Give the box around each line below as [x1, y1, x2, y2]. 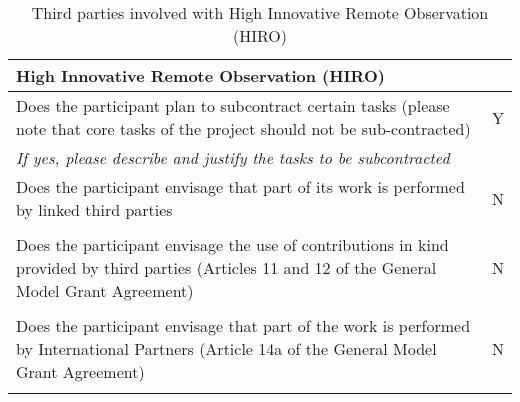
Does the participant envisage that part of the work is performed [16, 314, 471, 337]
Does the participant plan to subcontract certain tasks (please [16, 94, 450, 117]
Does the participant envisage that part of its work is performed [16, 175, 465, 198]
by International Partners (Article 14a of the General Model [16, 337, 437, 360]
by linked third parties [16, 198, 173, 221]
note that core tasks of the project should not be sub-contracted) [16, 117, 471, 140]
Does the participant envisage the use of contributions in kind [16, 233, 449, 256]
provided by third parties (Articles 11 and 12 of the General [16, 256, 437, 279]
